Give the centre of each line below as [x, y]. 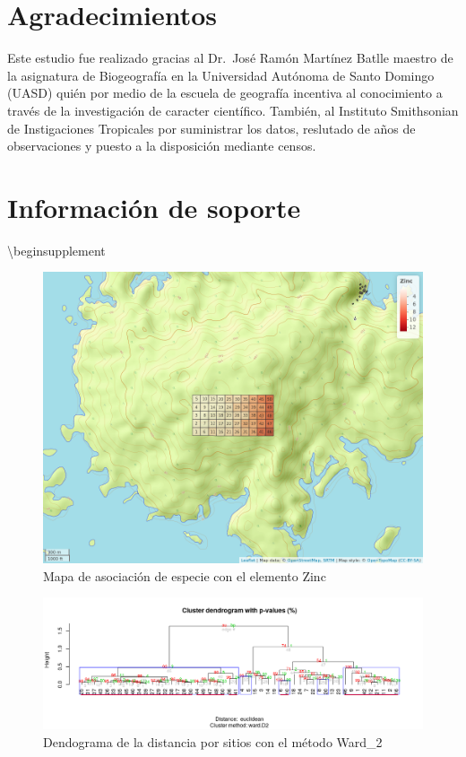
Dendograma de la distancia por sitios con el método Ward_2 [213, 742]
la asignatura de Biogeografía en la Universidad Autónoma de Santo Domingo [221, 75]
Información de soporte [154, 207]
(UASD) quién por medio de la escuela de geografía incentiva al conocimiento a [225, 93]
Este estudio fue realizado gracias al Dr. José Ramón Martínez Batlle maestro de [230, 58]
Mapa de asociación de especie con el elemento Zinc [185, 575]
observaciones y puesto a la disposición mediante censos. [162, 146]
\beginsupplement [56, 250]
